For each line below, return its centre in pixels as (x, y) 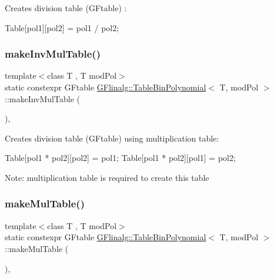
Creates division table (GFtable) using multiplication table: (112, 138)
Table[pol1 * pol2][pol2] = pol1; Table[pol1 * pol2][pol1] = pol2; (120, 158)
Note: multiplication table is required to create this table (107, 177)
